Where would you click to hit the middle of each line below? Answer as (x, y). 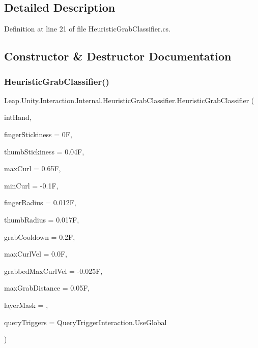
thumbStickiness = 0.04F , (44, 151)
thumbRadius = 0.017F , (42, 219)
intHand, (18, 117)
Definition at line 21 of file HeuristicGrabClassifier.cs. (88, 29)
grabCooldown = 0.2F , (40, 236)
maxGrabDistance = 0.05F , (47, 288)
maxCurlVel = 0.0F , (36, 254)
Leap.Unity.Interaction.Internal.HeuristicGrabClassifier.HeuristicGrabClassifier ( (129, 100)
